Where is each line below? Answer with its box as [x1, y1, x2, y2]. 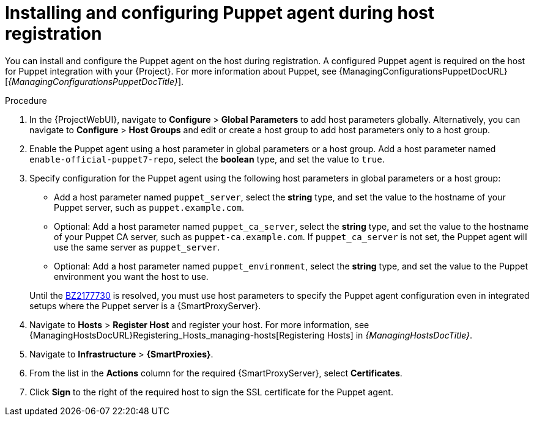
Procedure [5, 95, 47, 106]
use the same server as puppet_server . [54, 241, 220, 252]
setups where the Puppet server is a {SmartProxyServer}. [29, 300, 261, 311]
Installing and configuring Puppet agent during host [5, 2, 435, 23]
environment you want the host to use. [54, 271, 209, 282]
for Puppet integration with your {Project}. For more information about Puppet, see [5, 65, 337, 76]
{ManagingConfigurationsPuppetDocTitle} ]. [8, 76, 184, 87]
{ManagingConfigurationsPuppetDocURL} [338, 65, 508, 76]
